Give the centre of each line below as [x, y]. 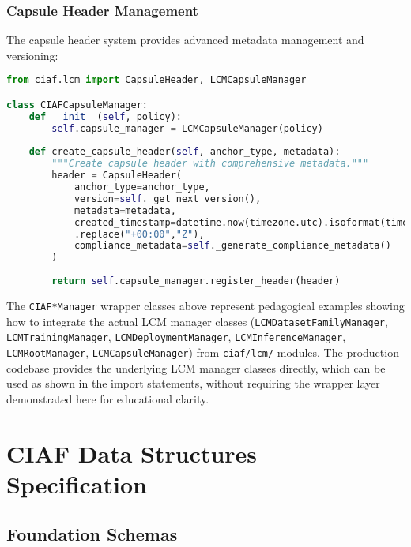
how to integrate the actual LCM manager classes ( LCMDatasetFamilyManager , [197, 321]
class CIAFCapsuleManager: [77, 105]
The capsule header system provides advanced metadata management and [185, 40]
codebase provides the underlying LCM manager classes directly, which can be [196, 367]
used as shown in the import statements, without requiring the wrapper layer [193, 383]
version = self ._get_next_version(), [168, 199]
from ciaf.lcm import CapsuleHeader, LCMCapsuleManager [156, 80]
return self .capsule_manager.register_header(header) [196, 281]
